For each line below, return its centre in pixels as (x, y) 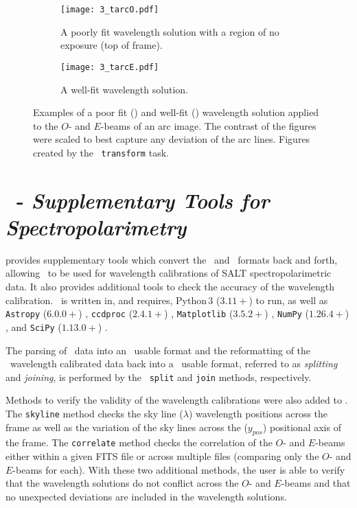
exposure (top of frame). (112, 45)
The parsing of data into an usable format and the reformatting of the (158, 350)
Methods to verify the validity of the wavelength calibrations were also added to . (177, 400)
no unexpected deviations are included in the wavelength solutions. (146, 496)
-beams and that (316, 483)
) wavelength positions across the (258, 413)
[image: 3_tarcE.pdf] (110, 67)
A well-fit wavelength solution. (124, 89)
